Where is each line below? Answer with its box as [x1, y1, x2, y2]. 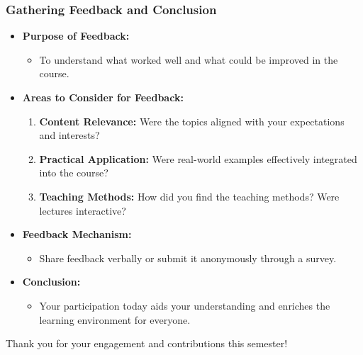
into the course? [39, 165, 108, 180]
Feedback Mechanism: [22, 227, 132, 242]
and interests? [39, 128, 100, 142]
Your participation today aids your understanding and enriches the [39, 298, 330, 312]
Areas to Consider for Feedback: [22, 90, 184, 104]
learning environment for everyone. [39, 312, 191, 327]
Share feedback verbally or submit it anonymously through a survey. [39, 250, 337, 265]
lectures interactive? [39, 203, 126, 218]
